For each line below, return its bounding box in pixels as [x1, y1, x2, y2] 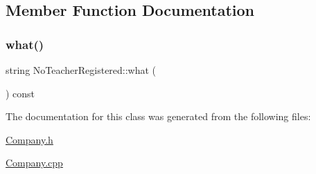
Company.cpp [6, 155, 63, 170]
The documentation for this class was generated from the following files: [6, 109, 311, 124]
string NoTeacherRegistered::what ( [6, 63, 157, 77]
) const [6, 86, 35, 100]
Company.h [6, 132, 53, 146]
